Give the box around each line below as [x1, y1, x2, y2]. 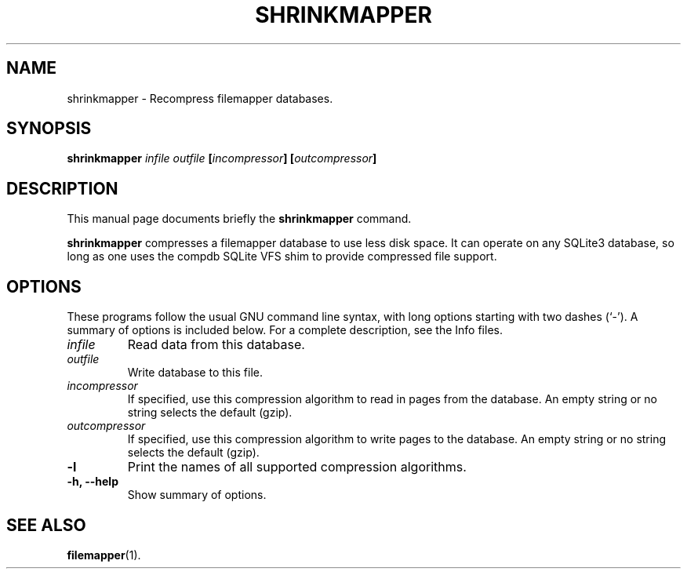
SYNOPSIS [6, 118, 92, 139]
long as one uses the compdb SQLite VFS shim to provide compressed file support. [67, 249, 497, 264]
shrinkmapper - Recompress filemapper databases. [67, 91, 333, 105]
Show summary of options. [127, 488, 267, 502]
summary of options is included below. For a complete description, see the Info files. [67, 323, 503, 337]
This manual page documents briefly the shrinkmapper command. [67, 212, 412, 226]
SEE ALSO [6, 515, 86, 535]
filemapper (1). [67, 548, 141, 562]
